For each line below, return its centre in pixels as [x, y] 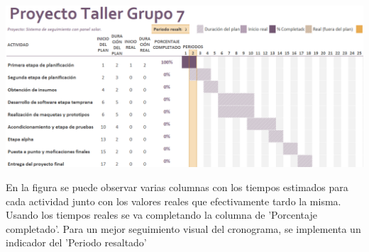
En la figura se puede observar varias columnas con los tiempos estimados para [177, 187]
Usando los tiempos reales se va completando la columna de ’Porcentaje [161, 215]
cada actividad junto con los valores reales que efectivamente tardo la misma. [174, 201]
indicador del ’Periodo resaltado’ [76, 242]
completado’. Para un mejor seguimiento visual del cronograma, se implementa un [183, 228]
